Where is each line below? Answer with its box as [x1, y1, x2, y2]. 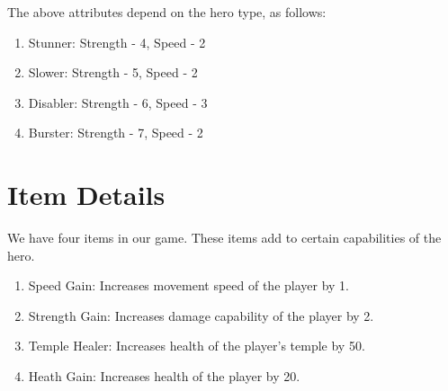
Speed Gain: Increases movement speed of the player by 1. [28, 276, 349, 295]
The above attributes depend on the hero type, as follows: [7, 3, 327, 21]
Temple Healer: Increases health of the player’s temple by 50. [28, 336, 365, 355]
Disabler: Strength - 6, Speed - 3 [28, 93, 208, 111]
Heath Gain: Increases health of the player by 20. [28, 367, 300, 386]
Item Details [7, 176, 166, 213]
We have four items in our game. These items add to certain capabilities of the [7, 228, 442, 247]
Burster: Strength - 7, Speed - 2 [28, 123, 203, 142]
